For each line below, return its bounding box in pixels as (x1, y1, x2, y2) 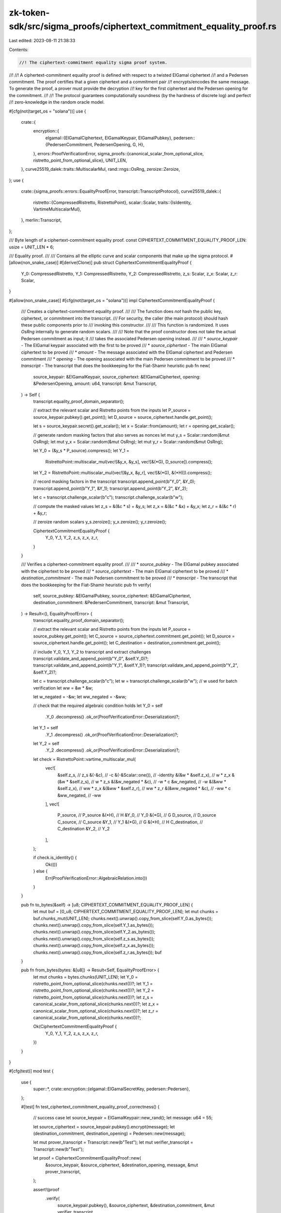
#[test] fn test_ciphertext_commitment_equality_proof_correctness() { (21, 1104, 160, 1110)
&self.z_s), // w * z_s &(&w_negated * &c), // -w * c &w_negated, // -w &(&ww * (69, 779, 226, 785)
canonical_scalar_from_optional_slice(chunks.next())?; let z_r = (33, 1008, 158, 1014)
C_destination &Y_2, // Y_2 (57, 826, 110, 832)
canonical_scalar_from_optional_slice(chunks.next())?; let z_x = (33, 1001, 159, 1007)
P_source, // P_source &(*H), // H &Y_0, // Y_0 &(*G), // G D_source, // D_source (57, 812, 217, 818)
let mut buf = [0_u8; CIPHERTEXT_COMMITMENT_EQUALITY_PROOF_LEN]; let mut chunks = (33, 909, 219, 915)
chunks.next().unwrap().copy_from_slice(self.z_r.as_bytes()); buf (33, 949, 162, 955)
